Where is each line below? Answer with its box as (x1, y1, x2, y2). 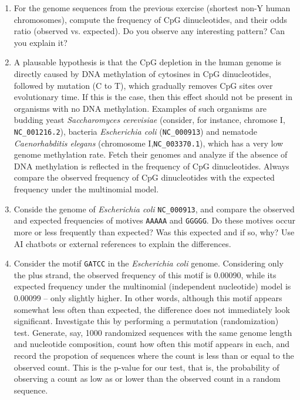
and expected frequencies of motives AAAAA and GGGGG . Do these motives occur (14, 214, 296, 226)
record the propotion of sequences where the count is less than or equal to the (14, 349, 294, 361)
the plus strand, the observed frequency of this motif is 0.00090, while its (14, 268, 277, 281)
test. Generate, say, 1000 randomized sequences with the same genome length (14, 326, 292, 338)
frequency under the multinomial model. (14, 183, 159, 195)
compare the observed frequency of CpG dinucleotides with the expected (14, 171, 275, 184)
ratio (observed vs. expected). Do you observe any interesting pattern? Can (14, 25, 285, 37)
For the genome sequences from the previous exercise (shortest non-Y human (14, 2, 291, 14)
